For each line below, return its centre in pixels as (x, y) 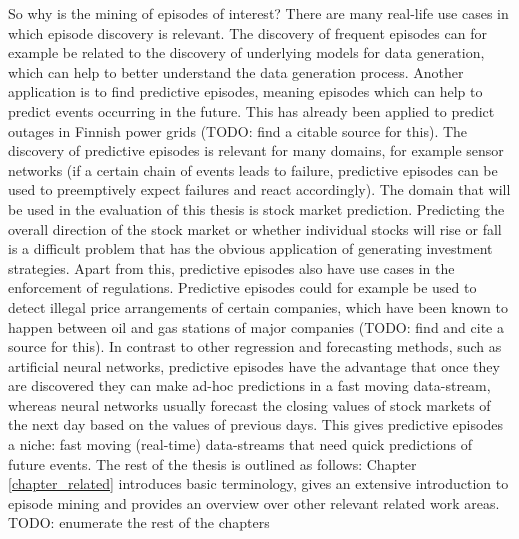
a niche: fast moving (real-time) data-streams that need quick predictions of (240, 444)
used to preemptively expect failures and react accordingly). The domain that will (259, 189)
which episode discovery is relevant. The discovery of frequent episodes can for (247, 32)
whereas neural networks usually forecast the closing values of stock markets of (249, 404)
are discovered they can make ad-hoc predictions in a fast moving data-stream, (249, 385)
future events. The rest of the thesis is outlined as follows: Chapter (212, 463)
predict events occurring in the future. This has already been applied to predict (251, 110)
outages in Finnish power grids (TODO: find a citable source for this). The (238, 130)
